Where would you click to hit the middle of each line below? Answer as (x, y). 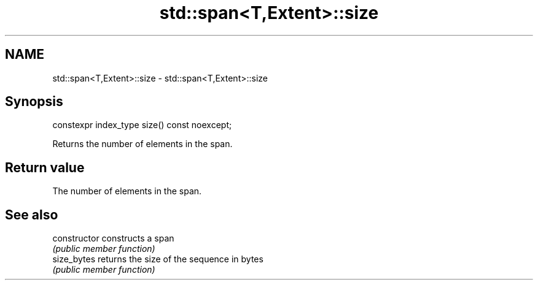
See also (32, 215)
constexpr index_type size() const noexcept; (142, 125)
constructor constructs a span (113, 238)
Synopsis (34, 102)
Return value (45, 167)
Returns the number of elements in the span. (142, 144)
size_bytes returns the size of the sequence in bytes (158, 259)
